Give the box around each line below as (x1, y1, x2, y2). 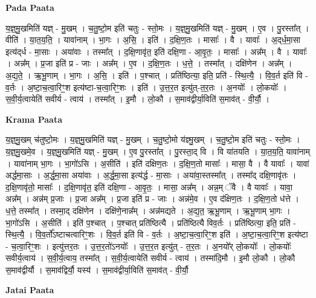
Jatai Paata (5, 283, 54, 296)
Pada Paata (5, 1, 54, 13)
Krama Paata (5, 112, 62, 125)
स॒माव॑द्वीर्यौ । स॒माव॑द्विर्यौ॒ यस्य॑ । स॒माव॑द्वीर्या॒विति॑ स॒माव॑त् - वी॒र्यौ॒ (5, 263, 189, 276)
